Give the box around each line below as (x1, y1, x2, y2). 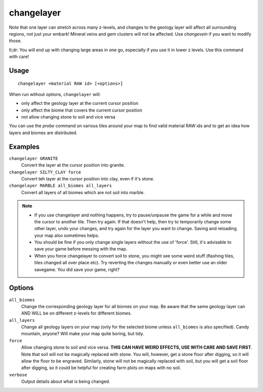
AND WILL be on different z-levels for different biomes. (21, 310, 132, 316)
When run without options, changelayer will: (9, 91, 101, 97)
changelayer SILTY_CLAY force (9, 169, 81, 175)
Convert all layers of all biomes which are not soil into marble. (21, 189, 145, 195)
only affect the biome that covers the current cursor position (21, 107, 142, 113)
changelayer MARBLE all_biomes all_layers (9, 183, 112, 189)
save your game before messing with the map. (34, 246, 128, 252)
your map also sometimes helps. (34, 232, 99, 238)
